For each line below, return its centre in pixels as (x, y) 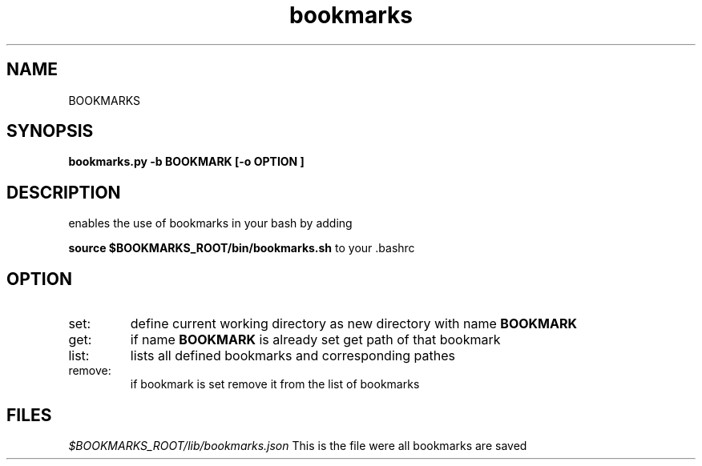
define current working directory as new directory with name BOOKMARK (353, 324)
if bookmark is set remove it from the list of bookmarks (275, 384)
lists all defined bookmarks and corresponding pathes (292, 356)
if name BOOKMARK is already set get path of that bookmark (315, 340)
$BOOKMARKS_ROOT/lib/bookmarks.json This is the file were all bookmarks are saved (298, 445)
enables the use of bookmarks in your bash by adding (210, 223)
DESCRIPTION (64, 192)
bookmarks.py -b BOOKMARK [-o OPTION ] (186, 162)
